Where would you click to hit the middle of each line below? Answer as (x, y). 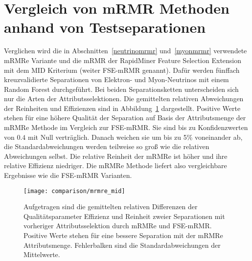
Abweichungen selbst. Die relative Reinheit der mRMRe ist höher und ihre (116, 156)
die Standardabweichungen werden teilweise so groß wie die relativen (107, 146)
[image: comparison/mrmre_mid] (74, 191)
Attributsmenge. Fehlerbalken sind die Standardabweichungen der (122, 245)
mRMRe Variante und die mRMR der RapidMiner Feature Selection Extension (123, 60)
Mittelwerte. (42, 254)
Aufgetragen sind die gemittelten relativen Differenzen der (111, 207)
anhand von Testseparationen (105, 27)
